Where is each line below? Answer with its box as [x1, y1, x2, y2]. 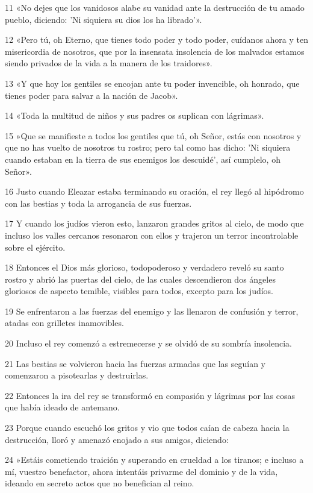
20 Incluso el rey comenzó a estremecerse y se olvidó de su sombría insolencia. [5, 337, 292, 350]
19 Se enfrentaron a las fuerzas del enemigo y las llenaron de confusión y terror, [5, 304, 299, 317]
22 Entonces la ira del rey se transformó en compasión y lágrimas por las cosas [5, 389, 296, 401]
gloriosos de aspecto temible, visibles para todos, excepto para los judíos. [5, 284, 273, 297]
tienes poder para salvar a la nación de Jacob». [5, 89, 178, 101]
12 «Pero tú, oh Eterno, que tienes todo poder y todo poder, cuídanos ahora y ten [5, 33, 309, 46]
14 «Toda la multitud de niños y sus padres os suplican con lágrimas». [5, 109, 264, 122]
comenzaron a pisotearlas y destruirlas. [5, 369, 149, 382]
